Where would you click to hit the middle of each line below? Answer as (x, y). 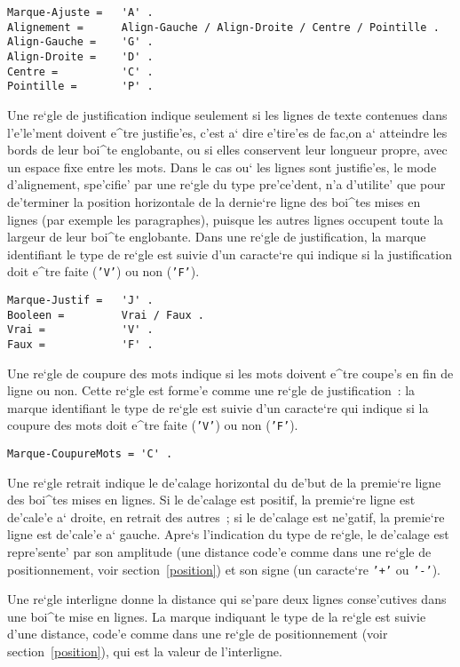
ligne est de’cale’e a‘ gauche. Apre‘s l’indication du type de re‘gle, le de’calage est (228, 534)
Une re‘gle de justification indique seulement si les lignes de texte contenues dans (227, 114)
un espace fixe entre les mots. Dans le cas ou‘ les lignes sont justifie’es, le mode (222, 167)
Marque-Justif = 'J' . (80, 300)
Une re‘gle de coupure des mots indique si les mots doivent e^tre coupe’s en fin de (230, 373)
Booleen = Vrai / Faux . (106, 315)
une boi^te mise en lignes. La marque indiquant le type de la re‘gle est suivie (217, 616)
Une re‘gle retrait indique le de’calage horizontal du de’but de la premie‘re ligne (224, 482)
